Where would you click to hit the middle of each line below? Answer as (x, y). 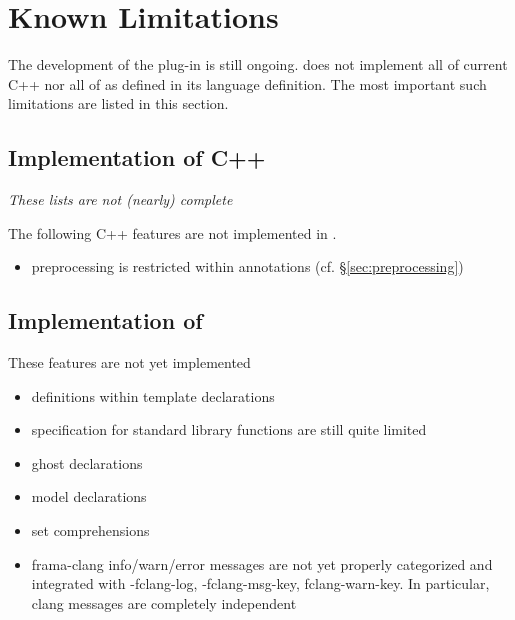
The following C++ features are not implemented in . (172, 232)
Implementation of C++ (137, 157)
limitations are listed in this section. (118, 103)
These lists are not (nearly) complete (120, 199)
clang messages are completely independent (164, 602)
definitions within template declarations (153, 395)
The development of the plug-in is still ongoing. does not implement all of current (258, 64)
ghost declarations (87, 462)
